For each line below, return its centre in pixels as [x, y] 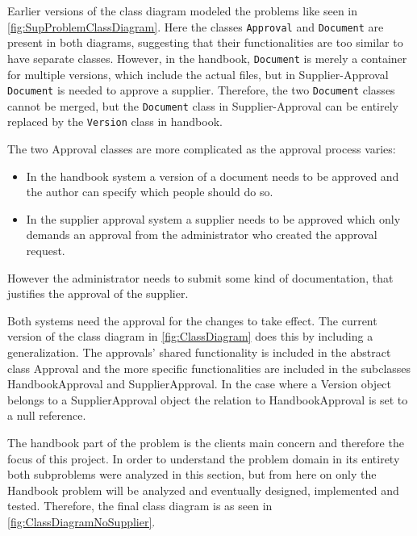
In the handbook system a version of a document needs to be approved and [213, 176]
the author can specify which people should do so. [150, 192]
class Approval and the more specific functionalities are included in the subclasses [209, 368]
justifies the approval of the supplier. [98, 293]
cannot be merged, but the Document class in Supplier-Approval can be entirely [203, 105]
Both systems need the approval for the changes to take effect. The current [192, 320]
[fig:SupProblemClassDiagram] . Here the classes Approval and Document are [196, 26]
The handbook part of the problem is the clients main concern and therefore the [206, 442]
